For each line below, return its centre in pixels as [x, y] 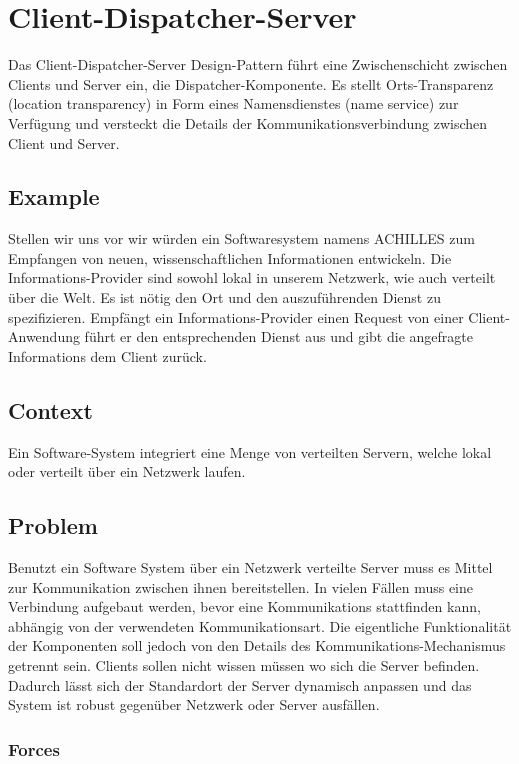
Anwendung [44, 336]
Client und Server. [64, 142]
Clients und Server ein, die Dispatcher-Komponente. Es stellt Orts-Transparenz [251, 83]
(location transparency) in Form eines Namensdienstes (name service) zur [233, 103]
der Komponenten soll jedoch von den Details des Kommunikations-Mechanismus [257, 645]
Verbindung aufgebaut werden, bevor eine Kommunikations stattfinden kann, [244, 606]
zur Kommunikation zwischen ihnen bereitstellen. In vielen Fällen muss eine [240, 586]
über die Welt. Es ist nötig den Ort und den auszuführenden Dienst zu [224, 297]
